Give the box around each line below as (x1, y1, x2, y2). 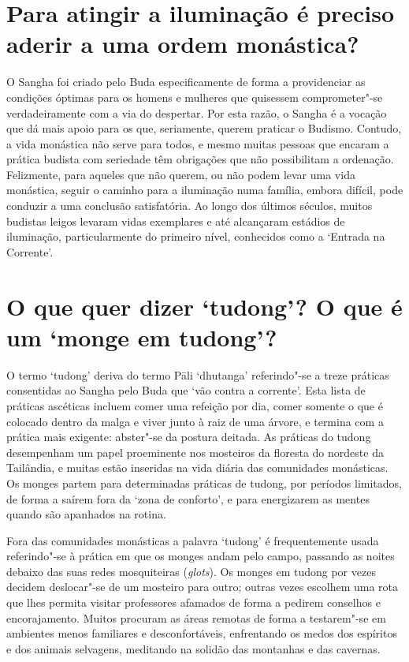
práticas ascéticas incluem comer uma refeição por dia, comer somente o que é (6, 397, 383, 413)
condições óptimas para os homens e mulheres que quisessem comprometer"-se (6, 88, 383, 105)
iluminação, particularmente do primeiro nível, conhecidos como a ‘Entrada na (6, 228, 385, 245)
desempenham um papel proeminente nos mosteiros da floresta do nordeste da (6, 443, 384, 460)
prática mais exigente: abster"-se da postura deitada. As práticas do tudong (6, 428, 371, 445)
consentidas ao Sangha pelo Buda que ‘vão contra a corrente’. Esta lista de (6, 382, 366, 398)
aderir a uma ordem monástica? (6, 28, 359, 60)
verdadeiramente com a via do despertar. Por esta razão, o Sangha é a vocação (6, 104, 387, 121)
